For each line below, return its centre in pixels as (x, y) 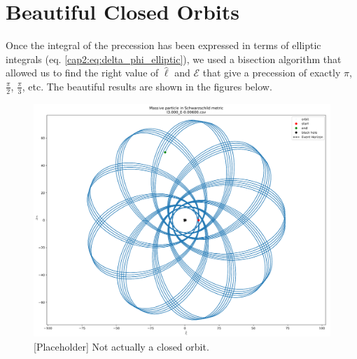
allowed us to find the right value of (82, 73)
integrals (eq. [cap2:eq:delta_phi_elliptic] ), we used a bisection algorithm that (174, 59)
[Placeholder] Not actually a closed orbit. (121, 346)
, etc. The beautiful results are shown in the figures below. (147, 86)
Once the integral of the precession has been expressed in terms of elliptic (163, 45)
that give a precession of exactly (272, 73)
